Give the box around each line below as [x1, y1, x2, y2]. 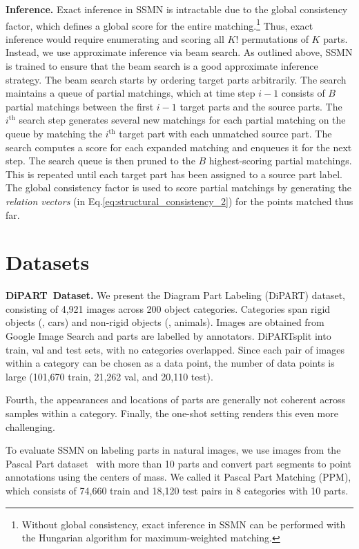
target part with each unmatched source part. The [119, 126, 332, 140]
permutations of [241, 31, 309, 46]
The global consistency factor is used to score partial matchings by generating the [6, 180, 352, 195]
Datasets [6, 248, 90, 276]
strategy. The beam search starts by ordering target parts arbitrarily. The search [6, 72, 347, 86]
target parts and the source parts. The [179, 99, 342, 113]
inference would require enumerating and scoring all [6, 31, 224, 46]
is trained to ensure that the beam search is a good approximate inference [6, 59, 318, 73]
